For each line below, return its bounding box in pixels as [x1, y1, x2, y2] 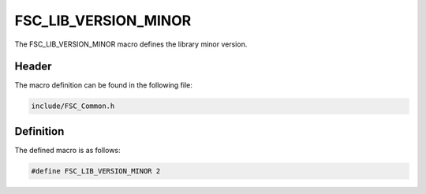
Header [14, 60, 52, 73]
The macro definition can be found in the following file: [14, 80, 193, 90]
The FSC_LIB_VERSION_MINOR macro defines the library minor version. [14, 39, 248, 49]
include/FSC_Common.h [31, 102, 115, 110]
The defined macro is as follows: [14, 145, 121, 155]
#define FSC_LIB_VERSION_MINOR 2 [31, 166, 161, 175]
